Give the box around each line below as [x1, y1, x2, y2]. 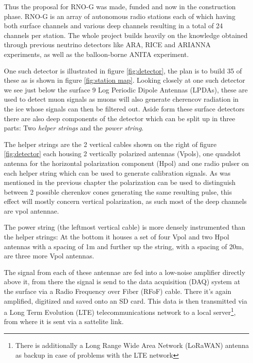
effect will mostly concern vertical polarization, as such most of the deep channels [4, 196, 247, 206]
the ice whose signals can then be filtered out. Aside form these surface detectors [4, 103, 245, 113]
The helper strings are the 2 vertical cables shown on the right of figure [4, 139, 217, 149]
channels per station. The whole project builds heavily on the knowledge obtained [4, 30, 248, 40]
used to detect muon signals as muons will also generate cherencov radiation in [4, 94, 239, 104]
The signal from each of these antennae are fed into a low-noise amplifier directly [4, 267, 245, 277]
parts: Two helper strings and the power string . [4, 123, 144, 133]
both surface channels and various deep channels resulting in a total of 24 [4, 20, 223, 31]
